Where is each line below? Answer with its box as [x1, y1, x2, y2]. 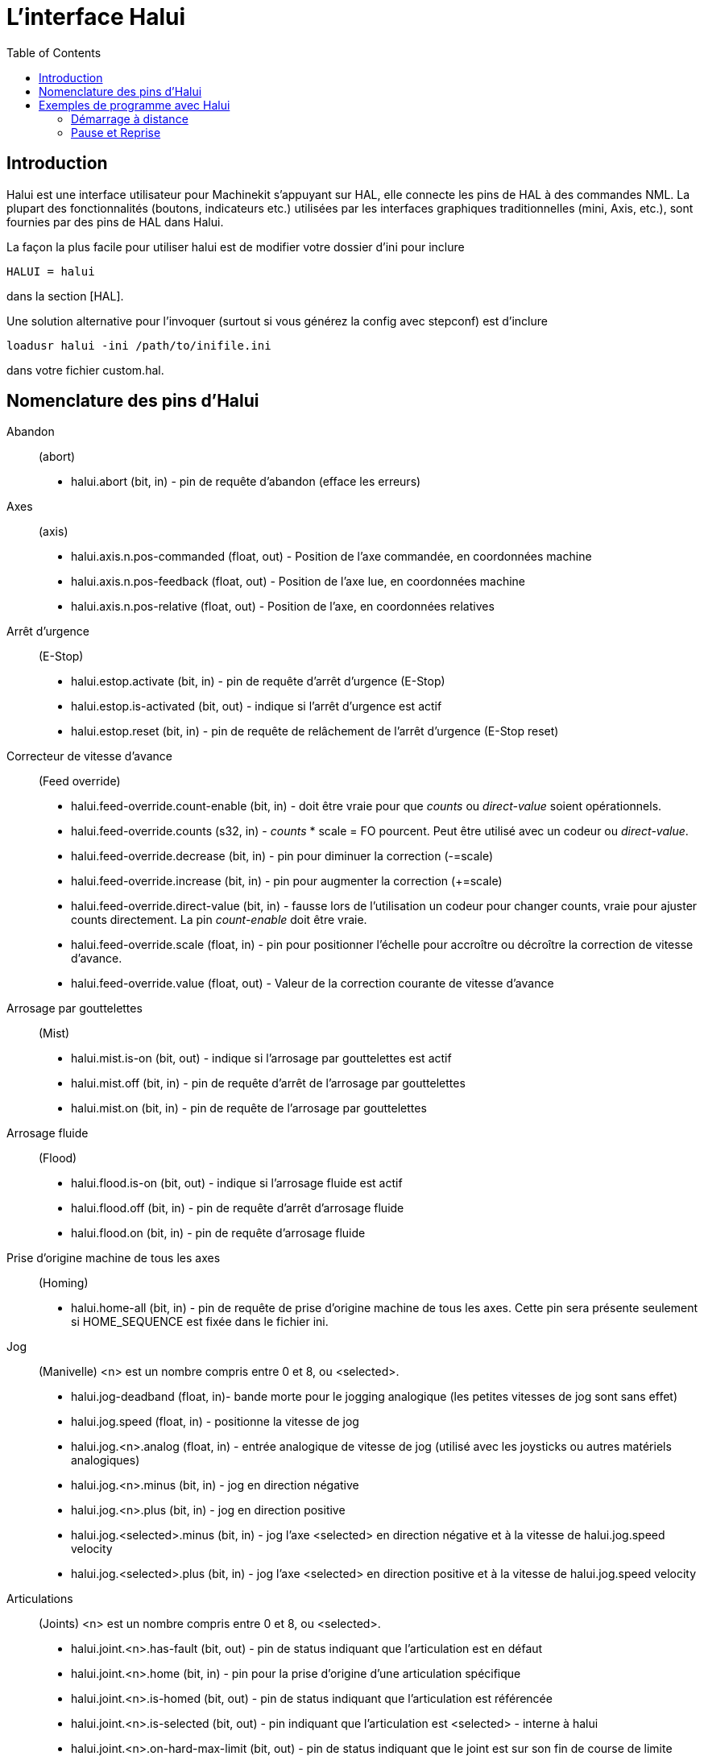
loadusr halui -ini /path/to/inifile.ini [6, 338, 271, 352]
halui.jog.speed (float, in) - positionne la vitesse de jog [71, 1414, 359, 1429]
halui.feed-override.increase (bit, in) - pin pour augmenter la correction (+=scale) [71, 874, 503, 888]
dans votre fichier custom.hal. [6, 362, 164, 377]
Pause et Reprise [71, 125, 161, 139]
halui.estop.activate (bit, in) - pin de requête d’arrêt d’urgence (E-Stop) [71, 674, 445, 689]
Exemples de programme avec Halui [39, 97, 230, 112]
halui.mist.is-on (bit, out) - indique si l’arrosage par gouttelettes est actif [71, 1051, 452, 1066]
